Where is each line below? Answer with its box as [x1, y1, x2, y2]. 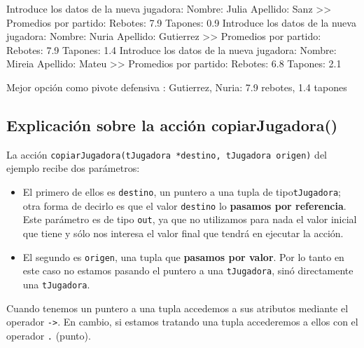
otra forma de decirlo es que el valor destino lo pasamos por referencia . [22, 198, 346, 213]
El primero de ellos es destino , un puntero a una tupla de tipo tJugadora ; [22, 185, 341, 199]
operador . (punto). [6, 328, 91, 342]
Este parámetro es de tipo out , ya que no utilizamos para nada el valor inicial [22, 212, 357, 227]
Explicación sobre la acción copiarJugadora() [6, 114, 338, 135]
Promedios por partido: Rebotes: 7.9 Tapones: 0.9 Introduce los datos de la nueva [6, 15, 356, 29]
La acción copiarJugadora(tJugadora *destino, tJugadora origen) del [6, 147, 328, 161]
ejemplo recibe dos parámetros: [6, 161, 140, 175]
